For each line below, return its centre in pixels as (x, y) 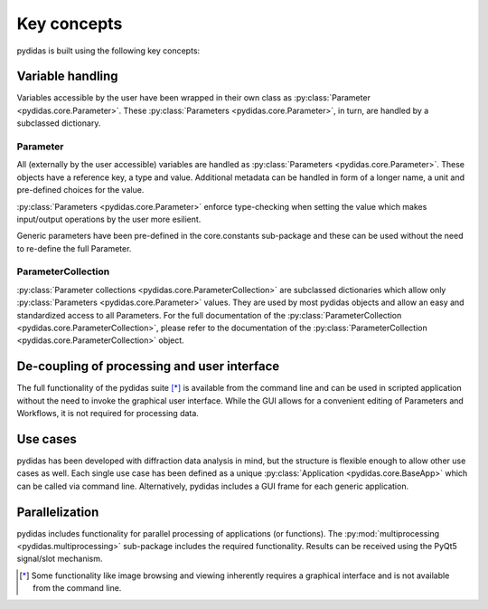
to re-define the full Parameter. (74, 248)
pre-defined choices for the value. (80, 190)
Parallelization (58, 512)
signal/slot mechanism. (60, 559)
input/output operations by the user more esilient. (109, 219)
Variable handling (67, 76)
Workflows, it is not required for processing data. (108, 414)
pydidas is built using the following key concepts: (108, 51)
